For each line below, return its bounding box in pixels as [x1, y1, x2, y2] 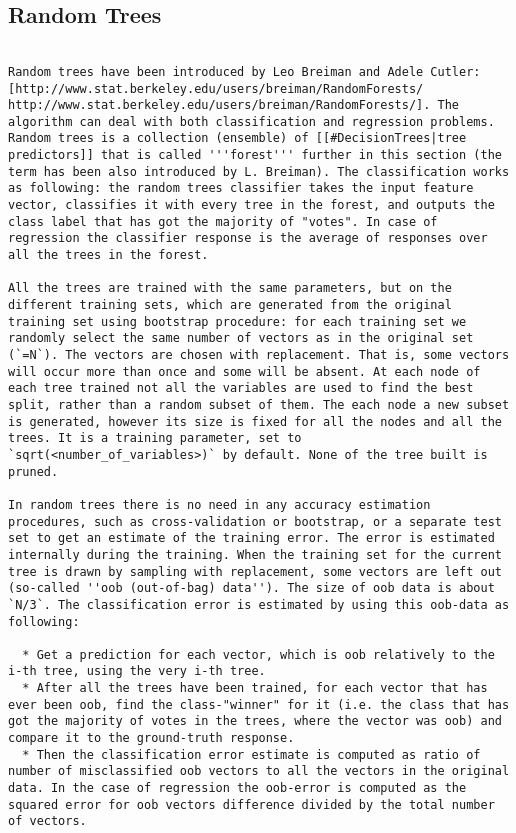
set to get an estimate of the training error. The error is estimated [8, 531, 495, 546]
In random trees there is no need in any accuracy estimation [8, 497, 431, 512]
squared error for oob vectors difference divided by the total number [8, 797, 495, 812]
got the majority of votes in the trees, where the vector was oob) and [8, 714, 502, 729]
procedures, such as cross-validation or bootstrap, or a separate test [8, 514, 502, 529]
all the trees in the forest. [8, 248, 209, 263]
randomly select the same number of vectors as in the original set [8, 331, 474, 346]
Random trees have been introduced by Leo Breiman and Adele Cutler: [8, 64, 481, 79]
